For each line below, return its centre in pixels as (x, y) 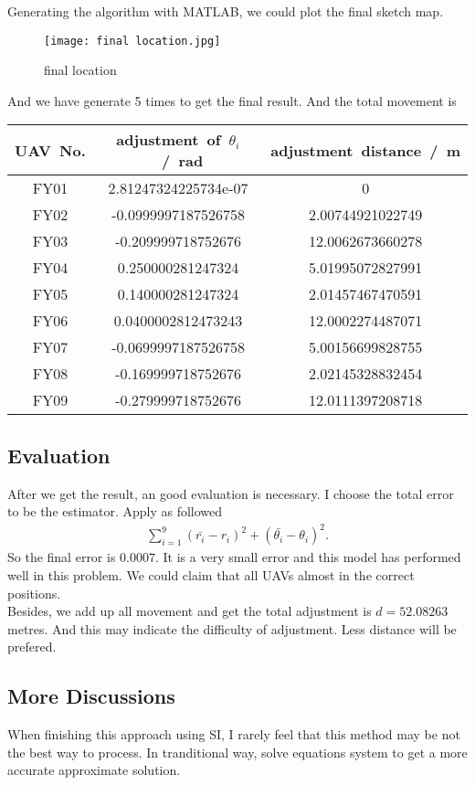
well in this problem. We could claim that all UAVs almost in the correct (211, 574)
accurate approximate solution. (94, 770)
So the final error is (62, 557)
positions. (34, 593)
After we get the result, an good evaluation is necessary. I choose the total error (231, 493)
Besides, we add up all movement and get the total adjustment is (190, 611)
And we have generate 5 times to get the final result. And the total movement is (232, 100)
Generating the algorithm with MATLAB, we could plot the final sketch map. (226, 11)
